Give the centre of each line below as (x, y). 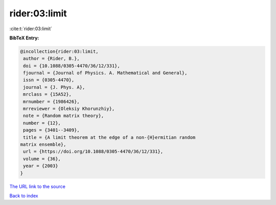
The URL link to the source (38, 186)
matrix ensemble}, (43, 144)
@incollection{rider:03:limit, (60, 51)
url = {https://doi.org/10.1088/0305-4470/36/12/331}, (93, 152)
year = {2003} (41, 166)
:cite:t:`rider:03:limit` (31, 29)
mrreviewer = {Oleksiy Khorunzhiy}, (69, 109)
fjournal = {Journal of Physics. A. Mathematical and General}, (105, 73)
